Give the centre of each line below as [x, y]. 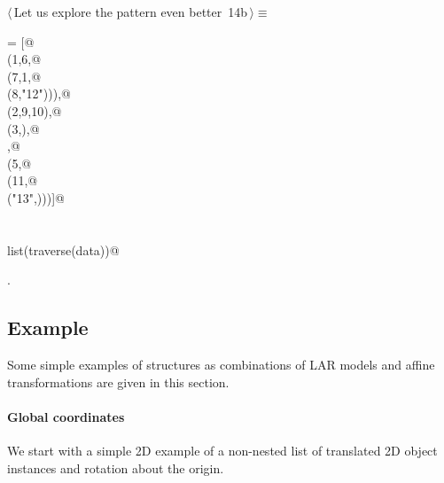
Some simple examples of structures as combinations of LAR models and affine [221, 365]
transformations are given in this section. [118, 382]
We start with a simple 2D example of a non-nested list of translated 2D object [222, 451]
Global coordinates [66, 416]
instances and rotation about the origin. [116, 467]
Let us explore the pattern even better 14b [131, 12]
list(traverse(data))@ [63, 249]
